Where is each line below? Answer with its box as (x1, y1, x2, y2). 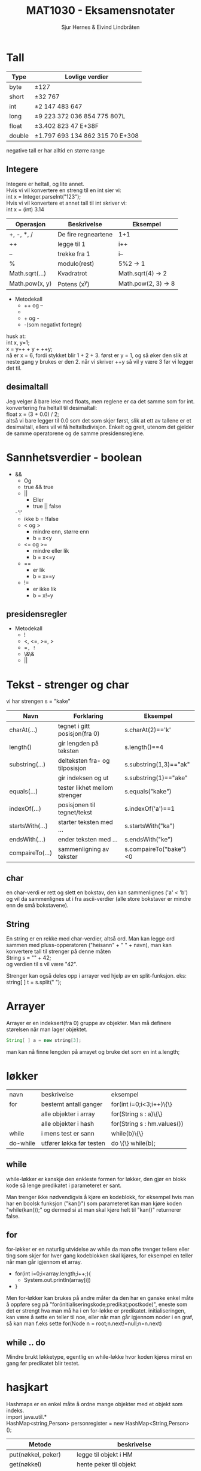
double (9, 131, 29, 140)
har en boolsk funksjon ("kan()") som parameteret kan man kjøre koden (6, 1200, 182, 1207)
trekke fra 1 (57, 250, 91, 258)
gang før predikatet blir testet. (6, 1360, 80, 1367)
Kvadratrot (57, 269, 88, 277)
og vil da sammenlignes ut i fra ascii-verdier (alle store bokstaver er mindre (6, 895, 191, 903)
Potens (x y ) (57, 278, 90, 288)
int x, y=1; (6, 338, 30, 346)
